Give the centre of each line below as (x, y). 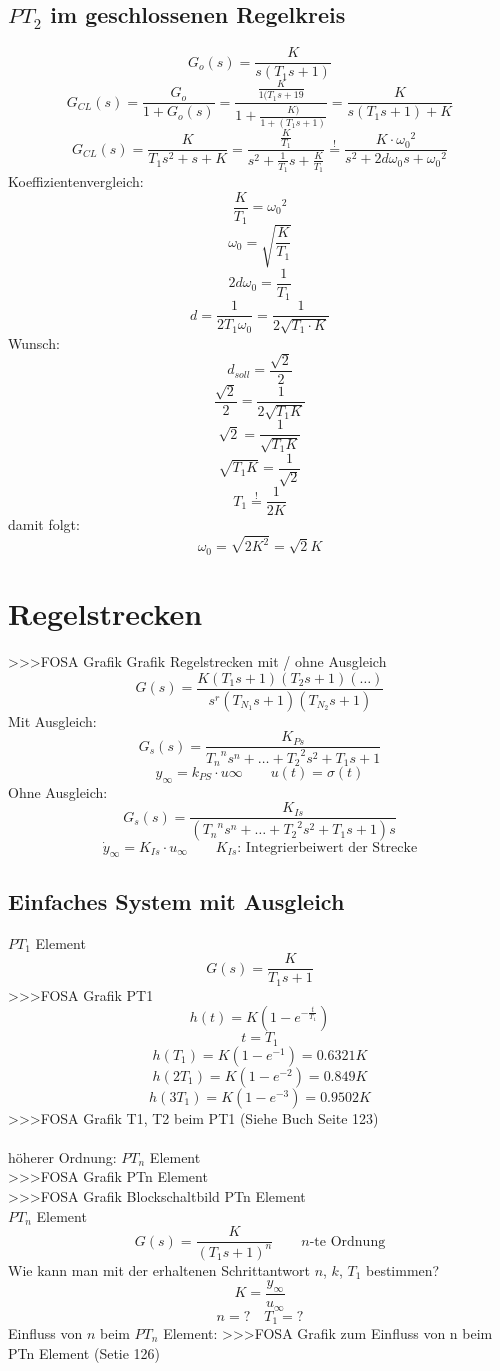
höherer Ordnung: (62, 1156)
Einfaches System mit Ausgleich (176, 900)
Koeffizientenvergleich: (76, 180)
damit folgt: (44, 524)
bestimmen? (402, 1269)
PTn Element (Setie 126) (84, 1352)
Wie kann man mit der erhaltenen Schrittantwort (159, 1269)
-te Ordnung (347, 1241)
